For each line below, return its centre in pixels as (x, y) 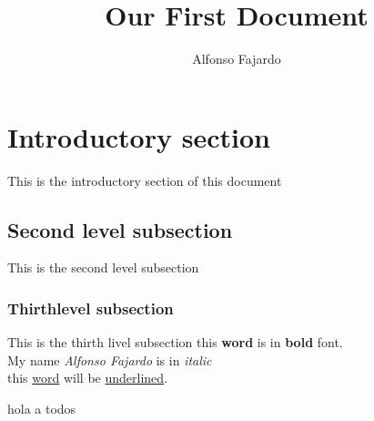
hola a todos (42, 409)
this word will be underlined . (88, 378)
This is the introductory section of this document (145, 180)
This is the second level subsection (103, 267)
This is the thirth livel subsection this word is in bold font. (175, 342)
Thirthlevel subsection (91, 308)
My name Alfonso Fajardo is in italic (110, 359)
